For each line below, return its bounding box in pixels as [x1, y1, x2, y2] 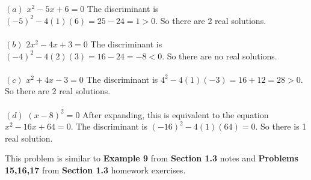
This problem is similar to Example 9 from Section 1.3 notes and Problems [5, 152, 298, 164]
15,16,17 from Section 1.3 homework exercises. [5, 163, 186, 176]
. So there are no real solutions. [162, 49, 277, 62]
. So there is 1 [255, 120, 307, 133]
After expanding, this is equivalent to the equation [82, 108, 269, 121]
